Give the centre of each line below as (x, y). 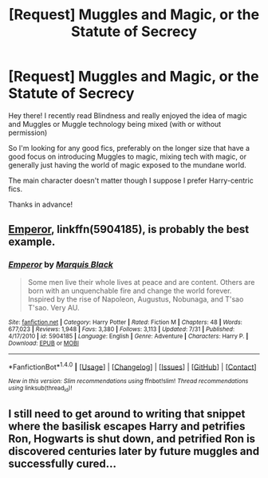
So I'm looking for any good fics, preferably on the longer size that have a (129, 148)
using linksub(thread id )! (40, 389)
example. (32, 242)
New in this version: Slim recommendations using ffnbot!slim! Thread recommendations (128, 381)
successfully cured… (63, 464)
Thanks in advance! (41, 204)
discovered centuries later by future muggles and (134, 451)
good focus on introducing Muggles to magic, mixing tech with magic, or (128, 156)
